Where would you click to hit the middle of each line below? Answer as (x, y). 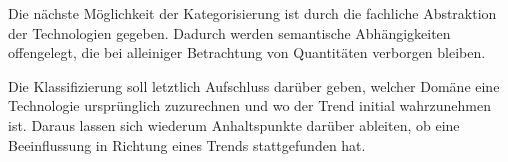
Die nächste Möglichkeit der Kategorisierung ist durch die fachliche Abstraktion (252, 13)
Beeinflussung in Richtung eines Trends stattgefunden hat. (187, 144)
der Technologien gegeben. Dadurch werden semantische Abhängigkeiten (229, 32)
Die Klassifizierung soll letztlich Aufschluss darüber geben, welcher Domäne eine (254, 85)
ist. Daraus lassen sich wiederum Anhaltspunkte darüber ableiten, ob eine (234, 124)
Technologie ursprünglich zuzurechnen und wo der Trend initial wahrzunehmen (249, 105)
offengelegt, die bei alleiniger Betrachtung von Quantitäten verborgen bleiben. (247, 52)
